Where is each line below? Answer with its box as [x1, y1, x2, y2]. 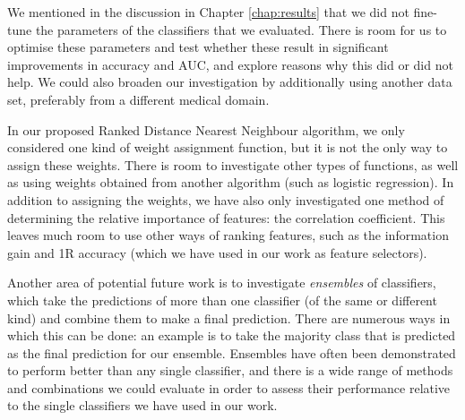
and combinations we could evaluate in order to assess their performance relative [7, 378, 451, 397]
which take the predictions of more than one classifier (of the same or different [7, 290, 437, 309]
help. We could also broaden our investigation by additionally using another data [7, 73, 452, 91]
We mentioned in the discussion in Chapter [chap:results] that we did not [7, 3, 409, 21]
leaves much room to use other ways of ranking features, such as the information [7, 226, 449, 244]
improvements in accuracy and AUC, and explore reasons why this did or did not [7, 55, 453, 73]
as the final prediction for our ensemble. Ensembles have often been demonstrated [7, 343, 456, 362]
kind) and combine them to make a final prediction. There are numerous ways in [7, 308, 451, 327]
